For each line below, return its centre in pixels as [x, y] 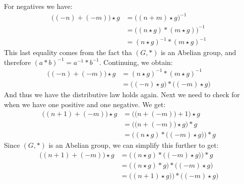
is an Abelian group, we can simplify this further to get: [133, 145]
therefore [18, 62]
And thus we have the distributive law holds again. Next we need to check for [122, 94]
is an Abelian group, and [198, 52]
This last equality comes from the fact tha [68, 52]
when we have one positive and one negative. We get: [85, 104]
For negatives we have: [38, 6]
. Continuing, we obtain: [136, 62]
